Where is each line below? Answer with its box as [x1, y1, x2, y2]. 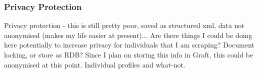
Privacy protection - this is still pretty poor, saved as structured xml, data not [4, 20, 244, 30]
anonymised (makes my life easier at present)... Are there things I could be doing [4, 29, 252, 40]
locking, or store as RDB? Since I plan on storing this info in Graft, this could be [4, 49, 253, 59]
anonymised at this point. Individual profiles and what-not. [4, 59, 185, 69]
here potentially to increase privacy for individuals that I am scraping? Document [4, 39, 254, 50]
